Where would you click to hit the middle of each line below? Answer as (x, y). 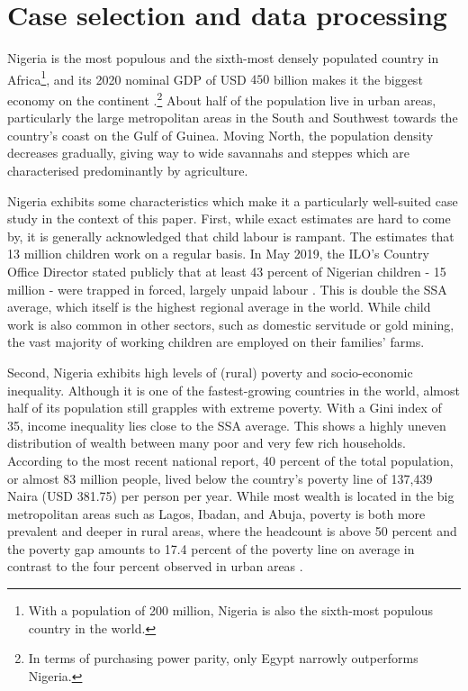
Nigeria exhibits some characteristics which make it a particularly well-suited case (233, 200)
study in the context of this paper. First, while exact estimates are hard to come (229, 218)
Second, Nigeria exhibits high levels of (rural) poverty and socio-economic (210, 372)
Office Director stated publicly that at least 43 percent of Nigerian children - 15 (227, 271)
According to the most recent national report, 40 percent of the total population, (230, 460)
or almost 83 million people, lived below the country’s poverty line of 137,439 (220, 478)
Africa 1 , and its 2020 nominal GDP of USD (127, 77)
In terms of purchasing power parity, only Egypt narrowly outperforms (223, 658)
